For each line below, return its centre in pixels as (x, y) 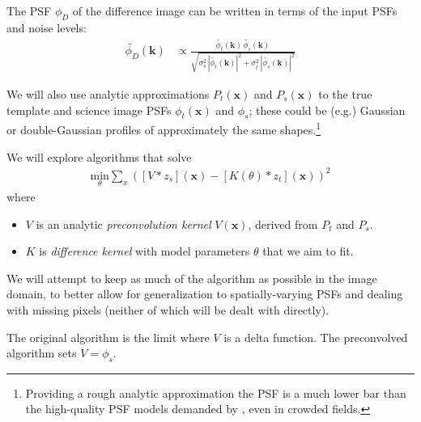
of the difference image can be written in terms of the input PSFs (235, 11)
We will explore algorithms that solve (99, 156)
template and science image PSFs (89, 110)
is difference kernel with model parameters (145, 251)
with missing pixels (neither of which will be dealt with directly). (168, 309)
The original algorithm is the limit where (108, 337)
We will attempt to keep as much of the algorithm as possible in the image (192, 278)
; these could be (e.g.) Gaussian (327, 110)
